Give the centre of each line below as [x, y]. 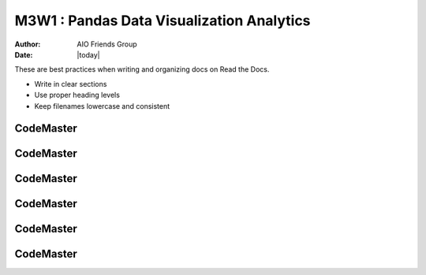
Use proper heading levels [77, 95]
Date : [24, 54]
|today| [88, 54]
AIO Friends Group [107, 44]
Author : [28, 44]
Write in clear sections [71, 84]
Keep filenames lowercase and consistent [102, 106]
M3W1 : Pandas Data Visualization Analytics [163, 20]
